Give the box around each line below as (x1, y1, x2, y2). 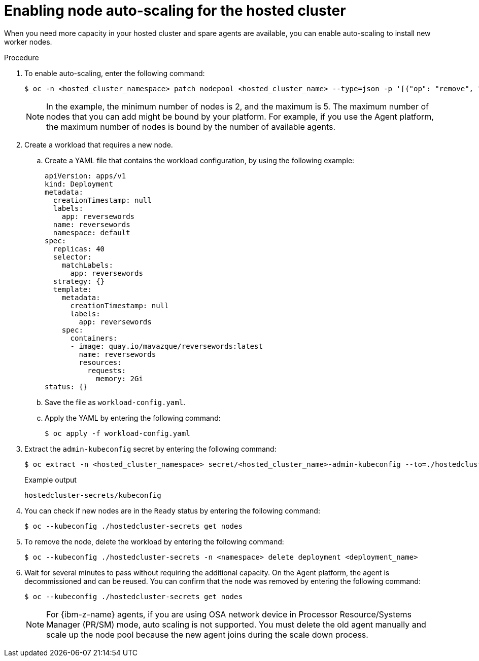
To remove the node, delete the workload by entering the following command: (24, 537, 284, 546)
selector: (53, 252, 92, 261)
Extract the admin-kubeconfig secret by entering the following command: (24, 444, 277, 453)
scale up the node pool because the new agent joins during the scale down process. (46, 629, 368, 640)
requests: (87, 366, 126, 375)
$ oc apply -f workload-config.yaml (45, 429, 190, 437)
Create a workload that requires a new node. (24, 140, 173, 149)
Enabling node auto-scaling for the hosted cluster (4, 2, 346, 19)
